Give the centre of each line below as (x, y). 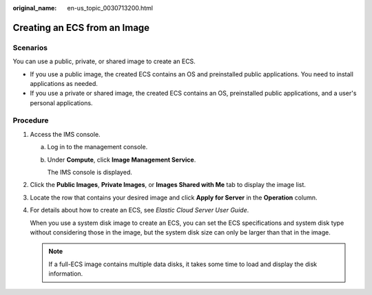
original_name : (35, 8)
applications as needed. (64, 83)
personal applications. (61, 102)
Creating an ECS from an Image (81, 28)
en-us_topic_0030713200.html (110, 8)
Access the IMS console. (65, 134)
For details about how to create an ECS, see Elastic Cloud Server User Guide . (139, 210)
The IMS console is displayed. (90, 173)
